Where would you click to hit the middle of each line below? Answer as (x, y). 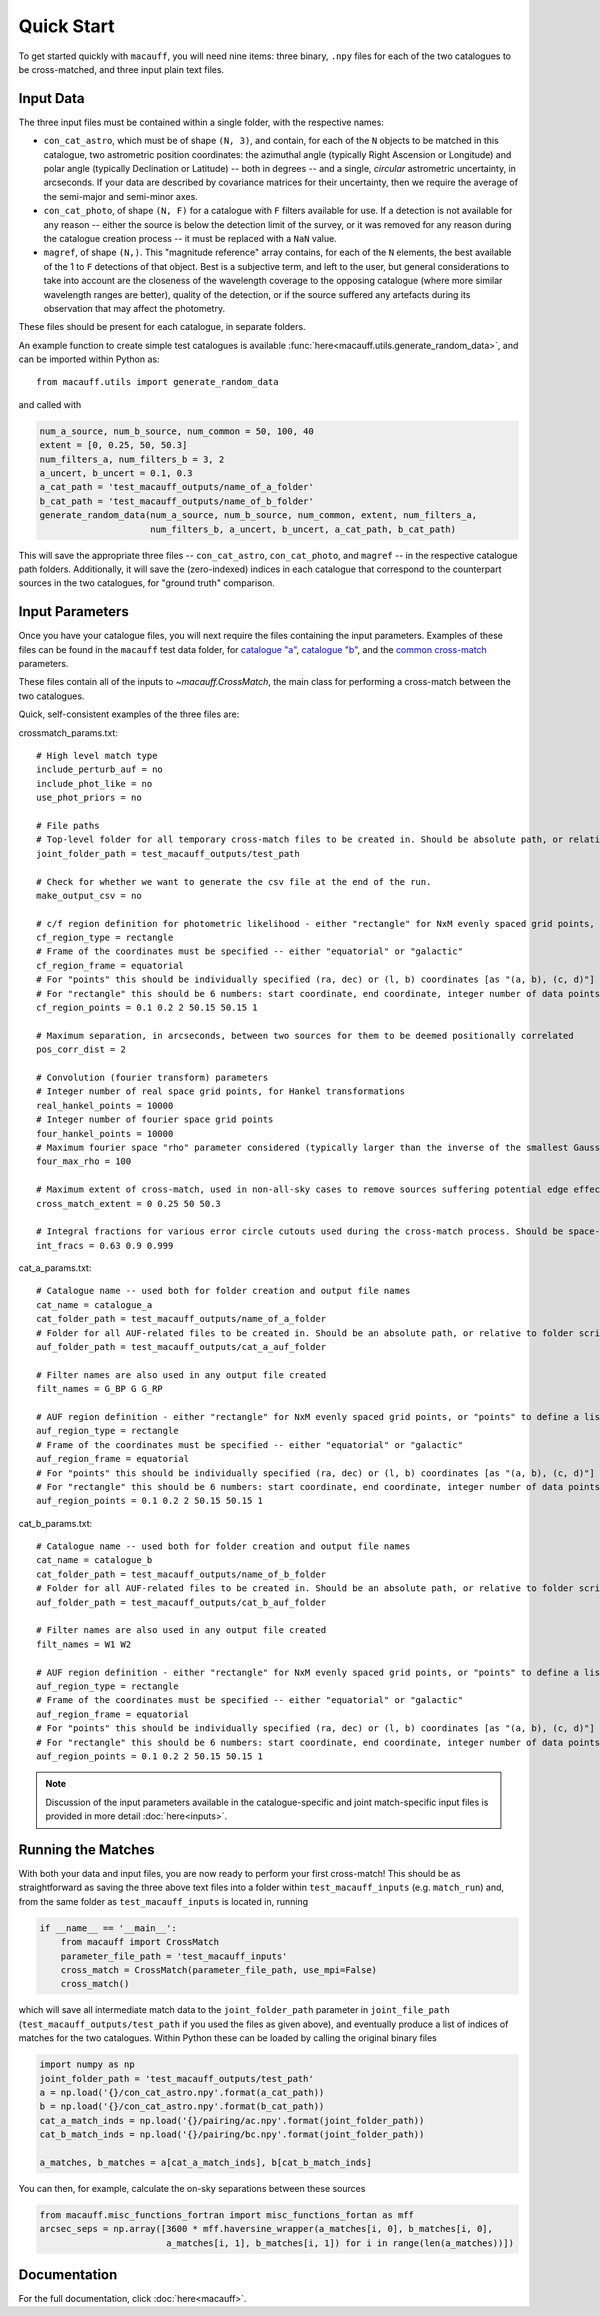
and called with (50, 404)
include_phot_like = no (94, 783)
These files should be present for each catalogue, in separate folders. (162, 327)
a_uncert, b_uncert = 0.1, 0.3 (116, 473)
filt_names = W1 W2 (84, 1644)
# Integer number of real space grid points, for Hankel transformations (221, 1091)
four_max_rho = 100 (84, 1161)
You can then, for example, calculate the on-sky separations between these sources (192, 2188)
